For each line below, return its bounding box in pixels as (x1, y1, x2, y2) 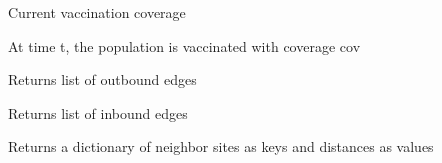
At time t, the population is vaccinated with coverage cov (8, 35, 361, 56)
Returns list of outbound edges (8, 69, 197, 90)
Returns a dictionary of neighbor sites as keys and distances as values (8, 136, 434, 157)
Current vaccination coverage (8, 2, 186, 22)
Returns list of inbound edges (8, 102, 188, 123)
